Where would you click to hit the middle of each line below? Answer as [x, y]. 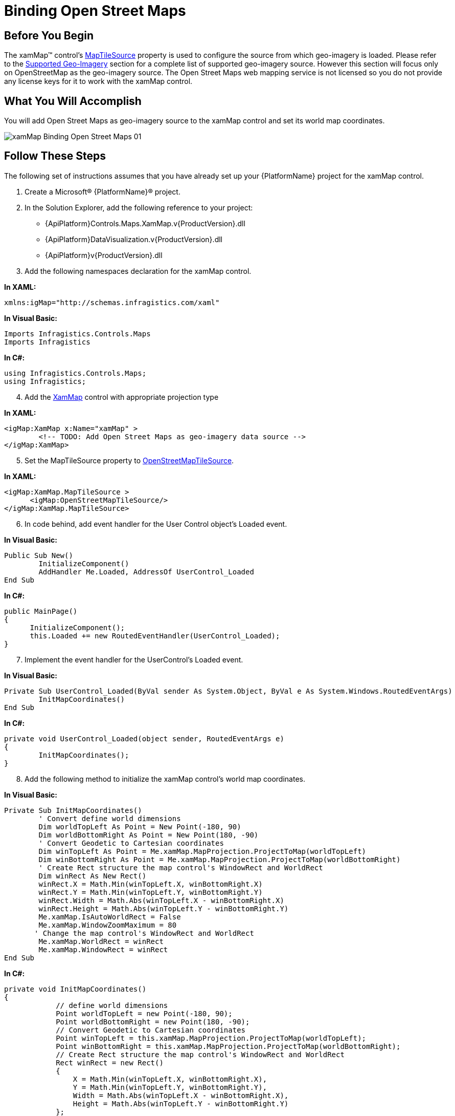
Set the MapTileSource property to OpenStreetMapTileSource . [129, 460]
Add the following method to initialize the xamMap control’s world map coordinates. [165, 779]
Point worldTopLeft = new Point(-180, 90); [144, 1013]
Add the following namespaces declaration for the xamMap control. [138, 271]
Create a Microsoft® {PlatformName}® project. [103, 191]
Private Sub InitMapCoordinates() [73, 810]
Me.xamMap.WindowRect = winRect [103, 949]
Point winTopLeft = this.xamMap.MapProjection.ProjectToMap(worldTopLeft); [211, 1038]
